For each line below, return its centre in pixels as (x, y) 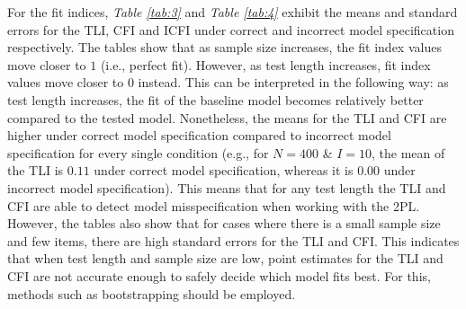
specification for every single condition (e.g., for (138, 152)
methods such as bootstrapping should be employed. (152, 293)
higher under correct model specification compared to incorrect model (199, 135)
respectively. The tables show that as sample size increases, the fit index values (224, 47)
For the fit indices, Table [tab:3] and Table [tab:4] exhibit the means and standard (233, 12)
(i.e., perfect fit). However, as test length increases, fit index (265, 64)
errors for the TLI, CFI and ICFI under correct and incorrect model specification (231, 29)
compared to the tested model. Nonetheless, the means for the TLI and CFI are (227, 117)
